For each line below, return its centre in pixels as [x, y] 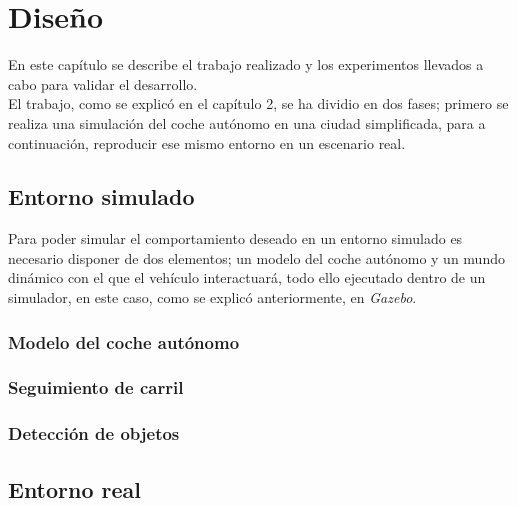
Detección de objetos [94, 433]
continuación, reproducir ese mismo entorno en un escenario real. [207, 142]
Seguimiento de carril [96, 387]
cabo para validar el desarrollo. [103, 83]
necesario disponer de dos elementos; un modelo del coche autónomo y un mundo [256, 257]
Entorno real [75, 488]
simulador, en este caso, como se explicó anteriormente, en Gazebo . [212, 297]
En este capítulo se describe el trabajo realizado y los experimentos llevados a [246, 64]
